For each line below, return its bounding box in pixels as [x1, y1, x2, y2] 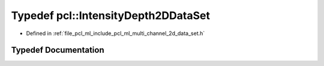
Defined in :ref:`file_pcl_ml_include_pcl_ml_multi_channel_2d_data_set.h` [26, 30, 205, 37]
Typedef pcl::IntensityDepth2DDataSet [11, 9, 210, 22]
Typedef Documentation [11, 45, 104, 55]
